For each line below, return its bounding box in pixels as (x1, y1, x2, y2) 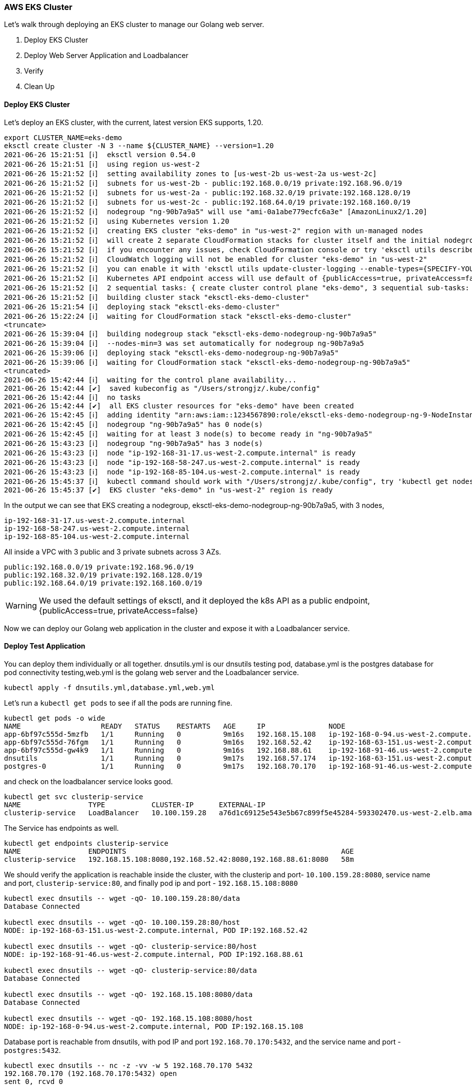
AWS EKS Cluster (4, 2, 72, 12)
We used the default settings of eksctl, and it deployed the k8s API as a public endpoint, (38, 595, 370, 606)
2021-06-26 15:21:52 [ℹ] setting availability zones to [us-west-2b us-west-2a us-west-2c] (4, 169, 377, 178)
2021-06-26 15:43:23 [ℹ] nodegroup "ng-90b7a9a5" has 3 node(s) (4, 439, 263, 447)
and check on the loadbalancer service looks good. (4, 777, 173, 786)
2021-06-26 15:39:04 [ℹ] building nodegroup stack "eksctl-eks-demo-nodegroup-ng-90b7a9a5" (4, 329, 377, 338)
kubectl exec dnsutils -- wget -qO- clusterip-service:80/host (4, 942, 257, 950)
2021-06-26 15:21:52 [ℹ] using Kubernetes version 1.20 (4, 217, 229, 225)
